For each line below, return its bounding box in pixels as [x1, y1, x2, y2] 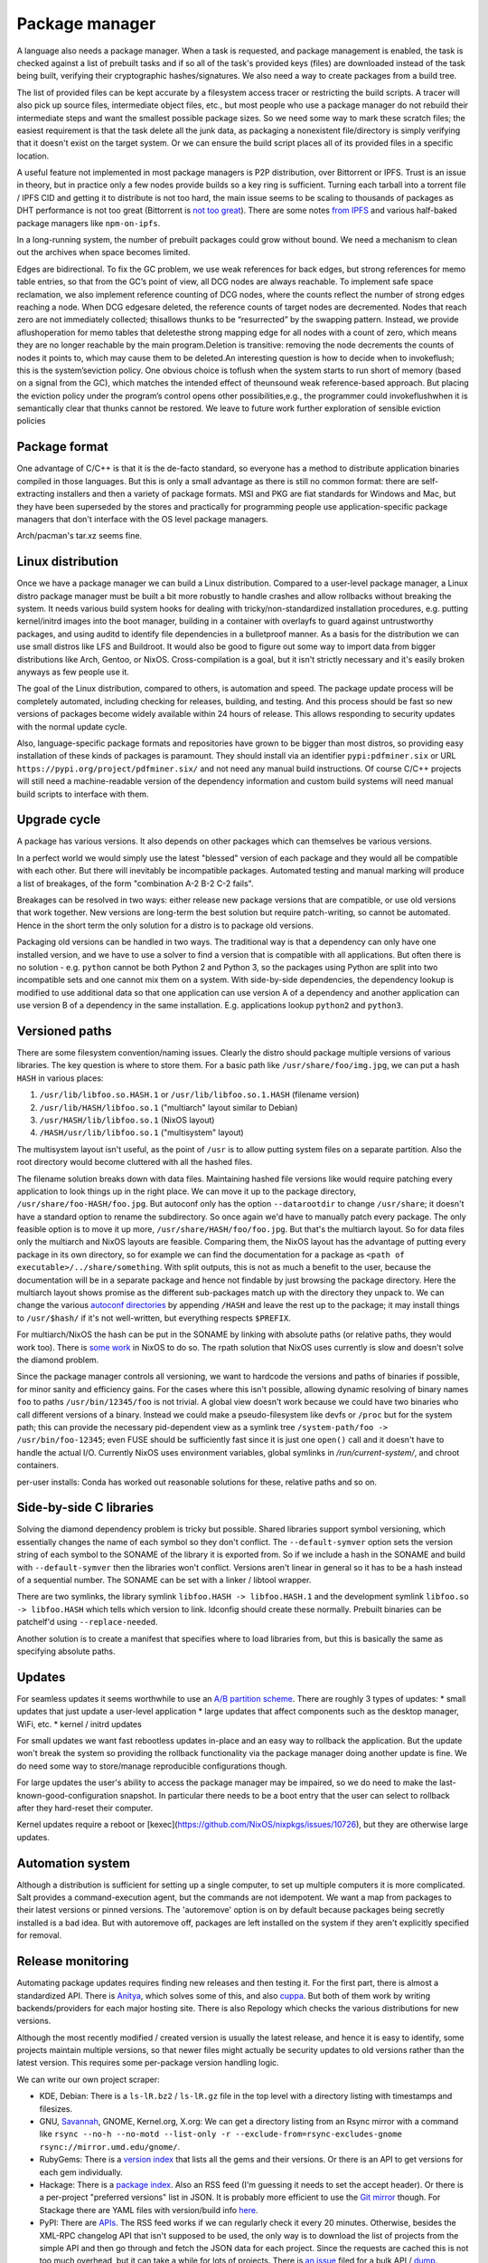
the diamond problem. [16, 1354, 99, 1365]
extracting [16, 489, 55, 500]
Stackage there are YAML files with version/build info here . [39, 2204, 258, 2215]
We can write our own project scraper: [16, 2074, 160, 2085]
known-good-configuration [16, 1790, 118, 1800]
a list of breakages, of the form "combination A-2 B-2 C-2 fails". [16, 878, 254, 889]
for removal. [16, 1930, 62, 1941]
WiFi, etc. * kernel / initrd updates [16, 1718, 142, 1729]
